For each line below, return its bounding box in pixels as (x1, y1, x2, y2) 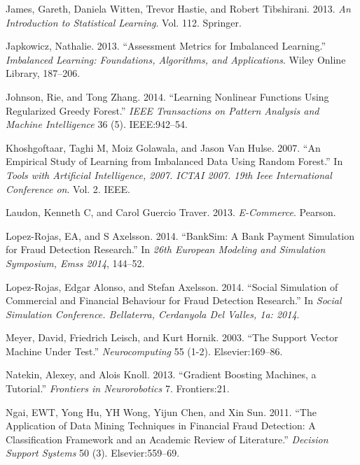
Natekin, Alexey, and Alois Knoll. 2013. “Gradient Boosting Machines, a (6, 367, 317, 382)
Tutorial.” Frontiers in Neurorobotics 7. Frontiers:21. (6, 381, 230, 396)
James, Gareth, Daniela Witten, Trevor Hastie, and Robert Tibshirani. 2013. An (6, 1, 351, 15)
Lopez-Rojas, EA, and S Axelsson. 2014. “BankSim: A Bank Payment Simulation (6, 228, 355, 243)
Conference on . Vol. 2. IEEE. (6, 181, 130, 196)
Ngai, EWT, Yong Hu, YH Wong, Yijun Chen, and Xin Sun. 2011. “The (6, 404, 317, 419)
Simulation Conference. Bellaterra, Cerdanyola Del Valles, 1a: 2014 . (6, 306, 300, 321)
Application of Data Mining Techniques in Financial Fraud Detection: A (6, 418, 316, 433)
